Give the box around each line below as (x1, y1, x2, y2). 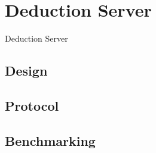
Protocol (5, 96, 59, 114)
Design (5, 61, 48, 80)
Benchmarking (5, 131, 96, 149)
